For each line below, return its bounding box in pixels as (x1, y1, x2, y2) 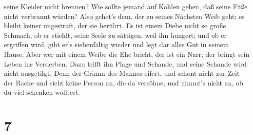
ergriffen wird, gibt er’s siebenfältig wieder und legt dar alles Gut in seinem (4, 39, 229, 50)
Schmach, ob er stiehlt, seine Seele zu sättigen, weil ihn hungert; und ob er (4, 30, 227, 40)
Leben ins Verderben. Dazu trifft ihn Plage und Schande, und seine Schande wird (4, 58, 247, 68)
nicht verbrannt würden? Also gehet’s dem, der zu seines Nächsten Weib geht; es (4, 11, 245, 21)
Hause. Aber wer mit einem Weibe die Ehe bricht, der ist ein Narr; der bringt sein (4, 49, 250, 59)
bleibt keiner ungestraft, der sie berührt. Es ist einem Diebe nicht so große (4, 20, 226, 31)
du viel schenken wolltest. (4, 87, 80, 97)
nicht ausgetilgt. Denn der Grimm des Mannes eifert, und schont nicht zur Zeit (4, 68, 240, 78)
